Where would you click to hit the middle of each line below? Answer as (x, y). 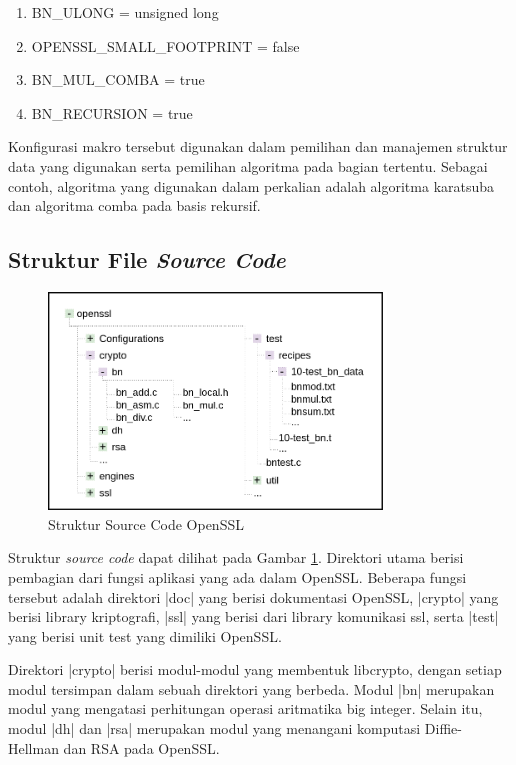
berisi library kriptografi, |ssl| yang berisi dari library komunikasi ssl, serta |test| (253, 616)
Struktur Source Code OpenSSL (146, 523)
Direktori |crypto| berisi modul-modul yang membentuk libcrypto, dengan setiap (255, 669)
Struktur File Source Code (147, 259)
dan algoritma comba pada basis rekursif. (134, 205)
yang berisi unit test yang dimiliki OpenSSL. (145, 635)
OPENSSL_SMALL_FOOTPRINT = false (165, 45)
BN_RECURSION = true (112, 112)
